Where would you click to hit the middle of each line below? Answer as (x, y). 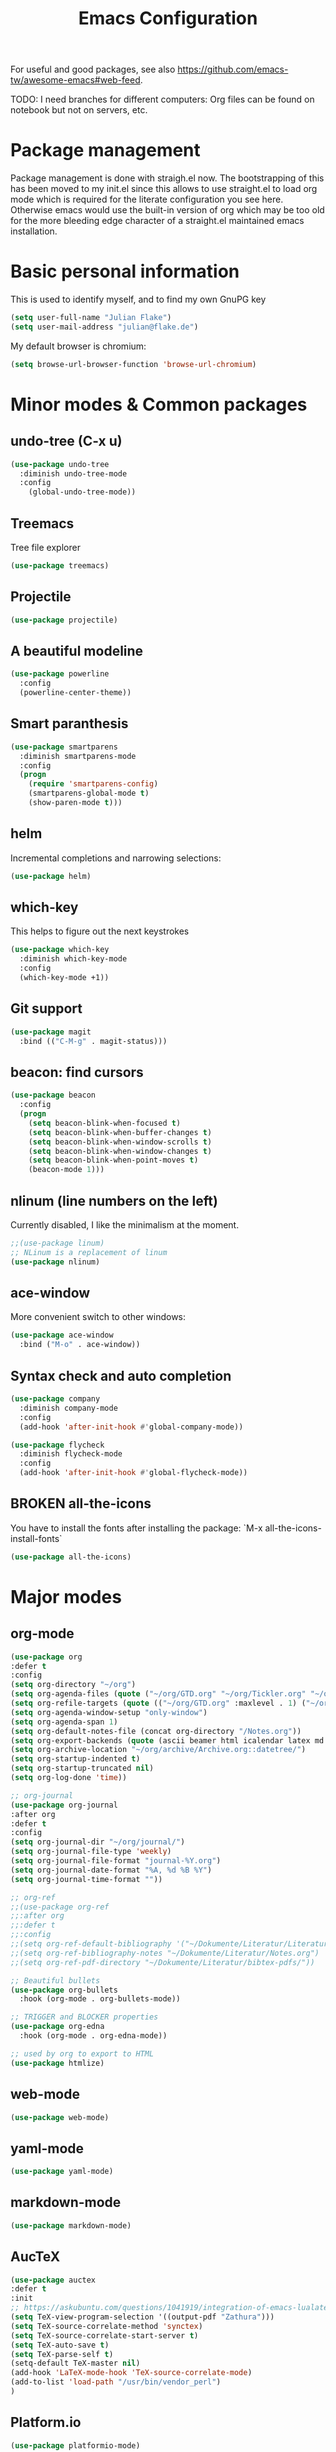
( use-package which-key (60, 950)
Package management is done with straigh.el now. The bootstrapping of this (167, 178)
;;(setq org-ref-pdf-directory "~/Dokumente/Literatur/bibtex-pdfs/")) (162, 1962)
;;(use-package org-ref (60, 1907)
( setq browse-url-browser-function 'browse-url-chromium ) (133, 364)
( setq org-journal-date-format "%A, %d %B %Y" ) (111, 1870)
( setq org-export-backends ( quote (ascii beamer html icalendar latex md (167, 1740)
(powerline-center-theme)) (75, 693)
